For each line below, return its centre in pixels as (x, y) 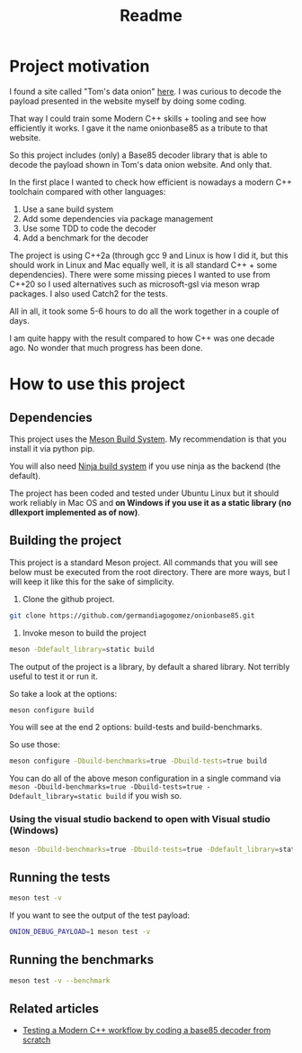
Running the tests (60, 877)
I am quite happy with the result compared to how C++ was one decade (142, 338)
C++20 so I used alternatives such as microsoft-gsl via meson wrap (135, 284)
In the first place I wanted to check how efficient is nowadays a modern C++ (151, 182)
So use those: (35, 745)
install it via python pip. (52, 448)
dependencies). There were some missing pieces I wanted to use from (140, 274)
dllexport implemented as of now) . (75, 512)
